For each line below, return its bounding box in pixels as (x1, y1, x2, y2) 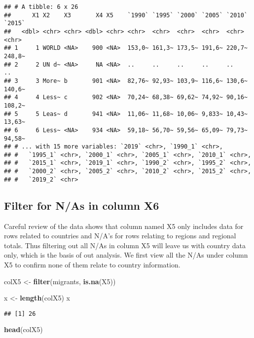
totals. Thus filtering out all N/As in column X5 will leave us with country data (4, 240, 246, 250)
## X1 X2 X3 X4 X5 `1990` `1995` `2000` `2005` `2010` (4, 11, 248, 19)
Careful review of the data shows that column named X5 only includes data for (4, 221, 244, 231)
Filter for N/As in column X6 (4, 197, 159, 213)
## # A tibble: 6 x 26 (4, 3, 78, 10)
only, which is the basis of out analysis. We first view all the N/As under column (4, 250, 248, 260)
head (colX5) (4, 324, 43, 335)
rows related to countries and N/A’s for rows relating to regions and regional (4, 230, 236, 241)
